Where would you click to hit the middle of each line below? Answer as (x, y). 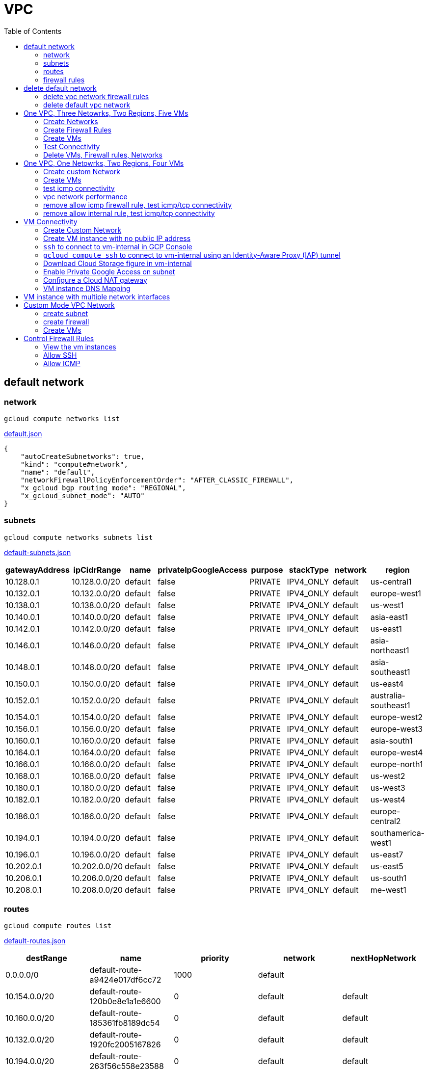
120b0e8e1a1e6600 (125, 1002)
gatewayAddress (38, 570)
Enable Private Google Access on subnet (109, 271)
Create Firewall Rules (77, 130)
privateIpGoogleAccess (202, 570)
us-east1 (386, 628)
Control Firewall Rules (59, 338)
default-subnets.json (38, 552)
